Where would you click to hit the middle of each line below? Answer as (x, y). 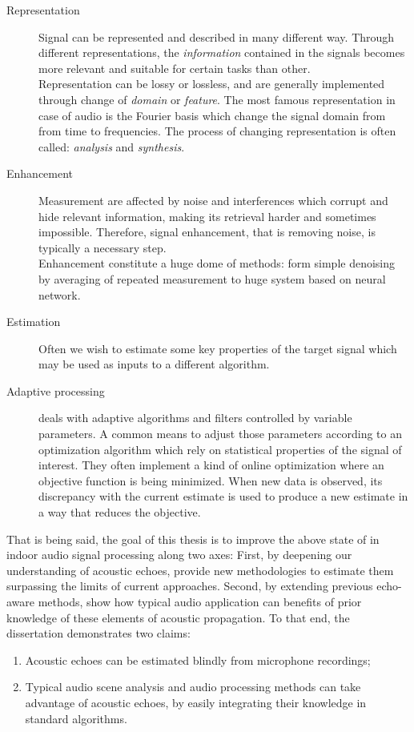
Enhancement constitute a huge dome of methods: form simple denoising (217, 263)
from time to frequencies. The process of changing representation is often (217, 131)
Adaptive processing (56, 390)
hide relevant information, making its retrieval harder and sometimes (207, 216)
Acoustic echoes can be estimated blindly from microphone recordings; (198, 660)
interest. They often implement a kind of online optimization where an (211, 465)
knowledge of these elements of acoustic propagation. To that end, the (178, 617)
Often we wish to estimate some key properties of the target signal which (218, 348)
